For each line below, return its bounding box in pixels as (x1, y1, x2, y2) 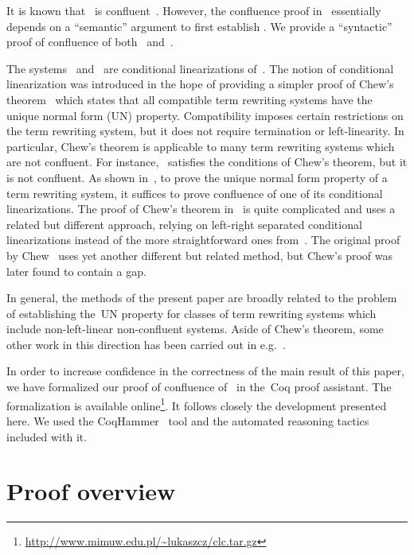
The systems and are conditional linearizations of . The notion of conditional (6, 60, 394, 76)
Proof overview (6, 475, 176, 507)
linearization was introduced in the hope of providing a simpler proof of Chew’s (6, 76, 394, 92)
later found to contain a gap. (6, 262, 146, 279)
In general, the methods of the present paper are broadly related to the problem (6, 289, 397, 306)
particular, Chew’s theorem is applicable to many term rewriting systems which (6, 138, 395, 154)
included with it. (6, 428, 88, 444)
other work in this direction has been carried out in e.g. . (6, 336, 286, 352)
